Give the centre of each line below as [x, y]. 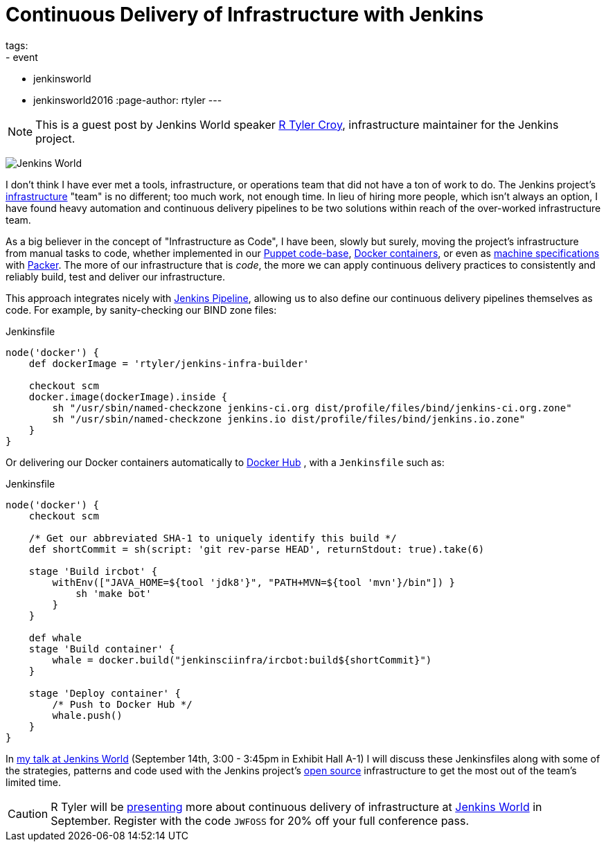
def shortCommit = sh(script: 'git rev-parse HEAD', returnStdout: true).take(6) [257, 549]
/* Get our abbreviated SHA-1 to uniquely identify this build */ [213, 538]
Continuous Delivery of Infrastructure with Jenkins [245, 15]
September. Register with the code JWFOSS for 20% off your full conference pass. [260, 820]
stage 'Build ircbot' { [93, 571]
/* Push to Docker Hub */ [122, 704]
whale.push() [87, 715]
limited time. [33, 782]
